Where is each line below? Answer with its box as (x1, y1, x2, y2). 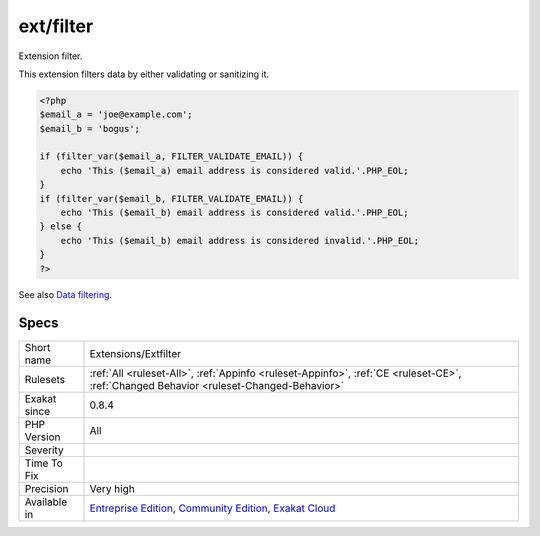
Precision (24, 481, 69, 495)
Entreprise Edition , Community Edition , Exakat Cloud (89, 501, 336, 515)
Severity (24, 443, 64, 457)
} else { (39, 221, 83, 232)
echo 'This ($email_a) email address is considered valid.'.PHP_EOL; (60, 165, 409, 176)
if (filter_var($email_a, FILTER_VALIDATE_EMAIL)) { (39, 151, 304, 162)
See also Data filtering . (18, 288, 113, 300)
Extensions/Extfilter (89, 346, 182, 360)
